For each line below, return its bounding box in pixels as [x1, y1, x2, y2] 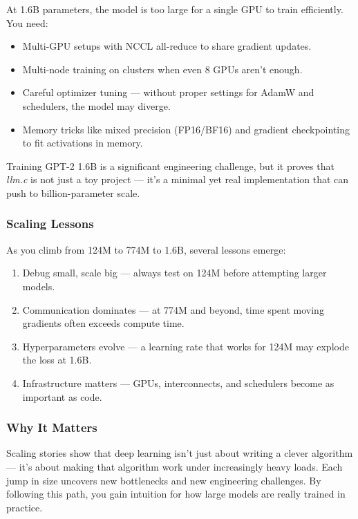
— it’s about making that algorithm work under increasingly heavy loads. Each [6, 459, 343, 473]
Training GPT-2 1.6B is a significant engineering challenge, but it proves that [6, 158, 335, 173]
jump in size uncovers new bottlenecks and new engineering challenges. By [6, 473, 321, 487]
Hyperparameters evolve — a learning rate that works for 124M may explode [22, 339, 349, 353]
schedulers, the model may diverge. [22, 98, 171, 113]
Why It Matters [6, 419, 97, 436]
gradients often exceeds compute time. [22, 316, 185, 330]
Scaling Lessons [6, 215, 94, 232]
